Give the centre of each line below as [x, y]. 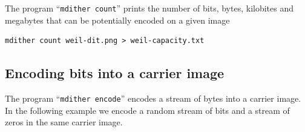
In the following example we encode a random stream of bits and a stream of [147, 110]
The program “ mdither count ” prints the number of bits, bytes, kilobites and [149, 8]
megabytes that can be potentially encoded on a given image [117, 20]
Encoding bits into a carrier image [115, 73]
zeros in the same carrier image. [64, 122]
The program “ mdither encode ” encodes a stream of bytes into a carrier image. [153, 98]
